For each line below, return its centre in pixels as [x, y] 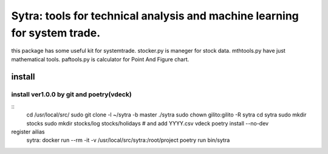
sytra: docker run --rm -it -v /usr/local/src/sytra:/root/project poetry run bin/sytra [128, 140]
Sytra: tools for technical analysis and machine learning [155, 16]
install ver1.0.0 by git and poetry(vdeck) [71, 94]
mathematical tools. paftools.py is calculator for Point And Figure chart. [100, 59]
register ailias [28, 132]
